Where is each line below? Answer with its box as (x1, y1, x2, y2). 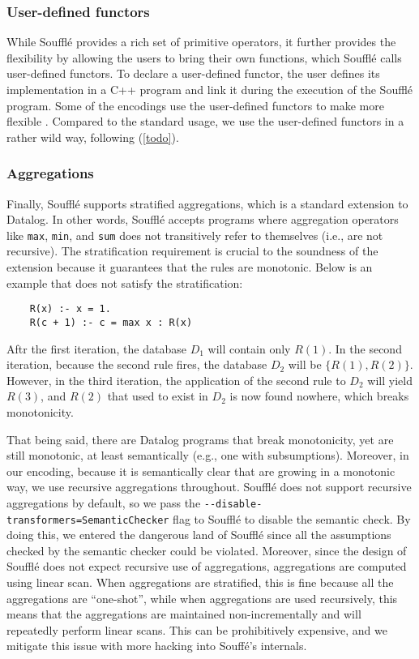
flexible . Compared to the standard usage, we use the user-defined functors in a (6, 113, 404, 130)
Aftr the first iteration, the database (6, 340, 186, 357)
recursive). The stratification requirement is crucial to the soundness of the (6, 242, 378, 259)
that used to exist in (107, 387, 208, 404)
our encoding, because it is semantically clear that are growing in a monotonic (6, 462, 395, 479)
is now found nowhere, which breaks (229, 387, 409, 404)
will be (288, 356, 322, 373)
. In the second (328, 340, 402, 357)
